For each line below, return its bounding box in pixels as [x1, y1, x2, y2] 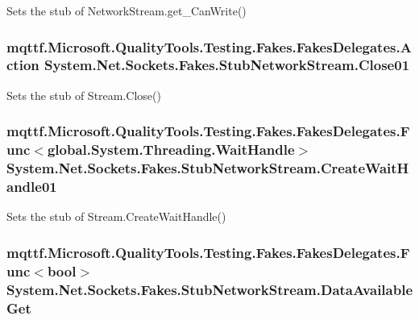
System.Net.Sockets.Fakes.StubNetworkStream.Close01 [44, 55, 410, 75]
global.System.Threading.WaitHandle [47, 139, 295, 160]
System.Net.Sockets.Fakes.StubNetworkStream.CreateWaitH [6, 158, 409, 178]
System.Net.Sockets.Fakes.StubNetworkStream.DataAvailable [6, 279, 413, 299]
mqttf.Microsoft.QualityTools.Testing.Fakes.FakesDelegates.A [6, 36, 412, 56]
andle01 [6, 177, 57, 197]
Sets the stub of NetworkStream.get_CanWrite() [6, 2, 247, 19]
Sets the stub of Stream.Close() [6, 86, 161, 103]
